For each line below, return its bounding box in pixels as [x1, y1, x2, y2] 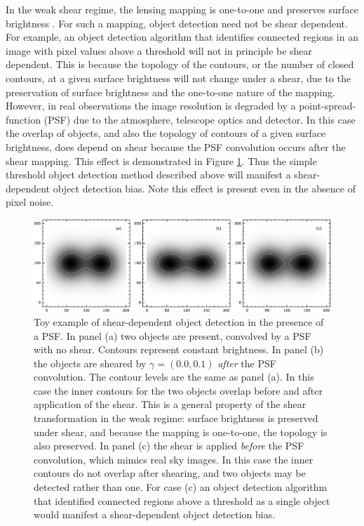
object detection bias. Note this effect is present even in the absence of [53, 180, 356, 195]
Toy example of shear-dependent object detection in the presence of [34, 314, 324, 329]
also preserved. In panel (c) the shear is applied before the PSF [34, 438, 304, 453]
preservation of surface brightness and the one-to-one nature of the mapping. [6, 84, 335, 99]
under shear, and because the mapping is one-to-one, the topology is [34, 424, 328, 439]
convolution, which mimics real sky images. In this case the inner [34, 452, 314, 466]
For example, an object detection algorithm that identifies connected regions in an [6, 29, 358, 44]
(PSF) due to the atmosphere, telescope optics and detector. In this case [43, 112, 356, 126]
